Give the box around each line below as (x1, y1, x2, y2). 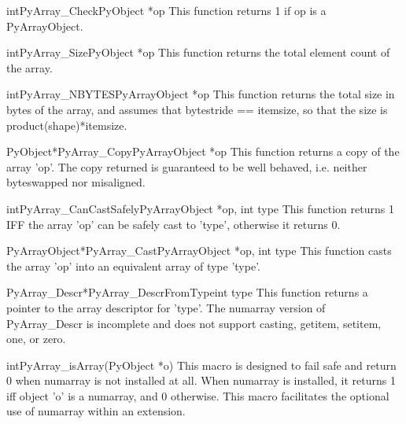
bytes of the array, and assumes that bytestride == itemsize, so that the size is (6, 101, 388, 117)
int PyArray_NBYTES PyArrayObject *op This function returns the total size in (6, 86, 395, 102)
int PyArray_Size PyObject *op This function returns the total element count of (6, 44, 390, 61)
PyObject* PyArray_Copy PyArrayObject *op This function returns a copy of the (6, 143, 400, 160)
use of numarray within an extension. (6, 403, 186, 419)
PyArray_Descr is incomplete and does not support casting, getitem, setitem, (6, 315, 382, 331)
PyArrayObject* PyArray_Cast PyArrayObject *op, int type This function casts (6, 242, 392, 259)
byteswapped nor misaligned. (6, 174, 146, 190)
